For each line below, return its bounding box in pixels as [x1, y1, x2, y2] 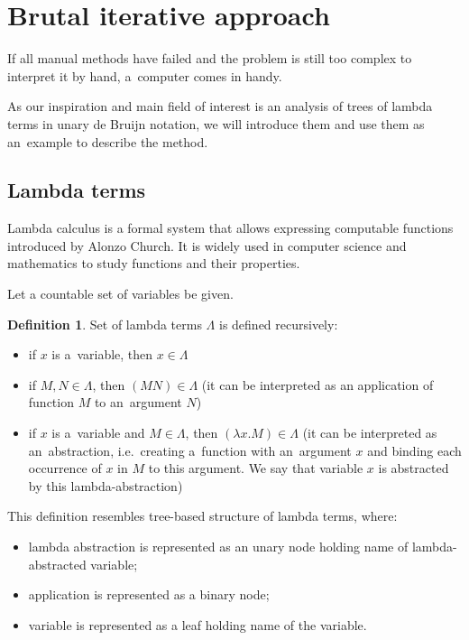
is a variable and [51, 423, 145, 442]
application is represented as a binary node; [28, 585, 270, 604]
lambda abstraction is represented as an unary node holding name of [28, 537, 409, 556]
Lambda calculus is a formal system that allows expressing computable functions [7, 218, 454, 237]
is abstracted [378, 459, 449, 478]
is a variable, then [51, 345, 153, 364]
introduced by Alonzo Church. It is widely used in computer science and [7, 236, 407, 255]
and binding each [367, 441, 462, 459]
